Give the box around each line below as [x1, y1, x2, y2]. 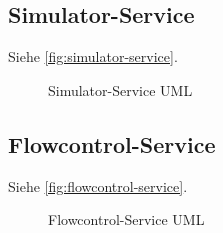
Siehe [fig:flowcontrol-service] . [8, 175, 188, 196]
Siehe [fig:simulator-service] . [8, 46, 178, 67]
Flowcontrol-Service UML [48, 209, 205, 230]
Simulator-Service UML [48, 79, 193, 100]
